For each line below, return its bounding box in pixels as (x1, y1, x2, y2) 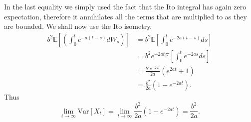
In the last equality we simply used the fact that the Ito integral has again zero (4, 1, 247, 11)
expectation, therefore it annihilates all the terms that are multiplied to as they (4, 11, 247, 21)
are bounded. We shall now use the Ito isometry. (4, 21, 152, 31)
